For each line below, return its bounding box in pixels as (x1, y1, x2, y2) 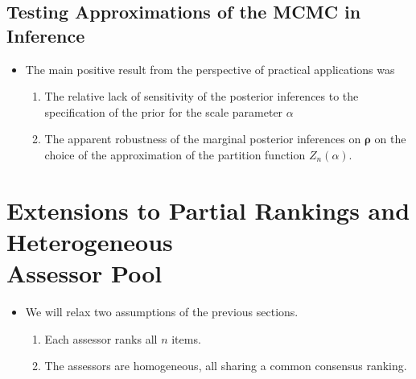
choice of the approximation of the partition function (44, 146, 306, 163)
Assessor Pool (6, 257, 163, 290)
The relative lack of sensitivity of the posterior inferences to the (44, 88, 359, 105)
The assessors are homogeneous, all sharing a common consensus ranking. (44, 357, 407, 374)
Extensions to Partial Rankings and (6, 193, 410, 226)
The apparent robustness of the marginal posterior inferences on (44, 130, 361, 147)
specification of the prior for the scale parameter (44, 103, 283, 120)
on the (374, 130, 406, 147)
